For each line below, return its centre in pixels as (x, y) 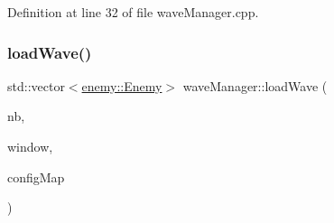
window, (30, 146)
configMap (36, 177)
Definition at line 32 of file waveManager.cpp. (133, 12)
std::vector (36, 85)
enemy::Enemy (122, 85)
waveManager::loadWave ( (255, 85)
